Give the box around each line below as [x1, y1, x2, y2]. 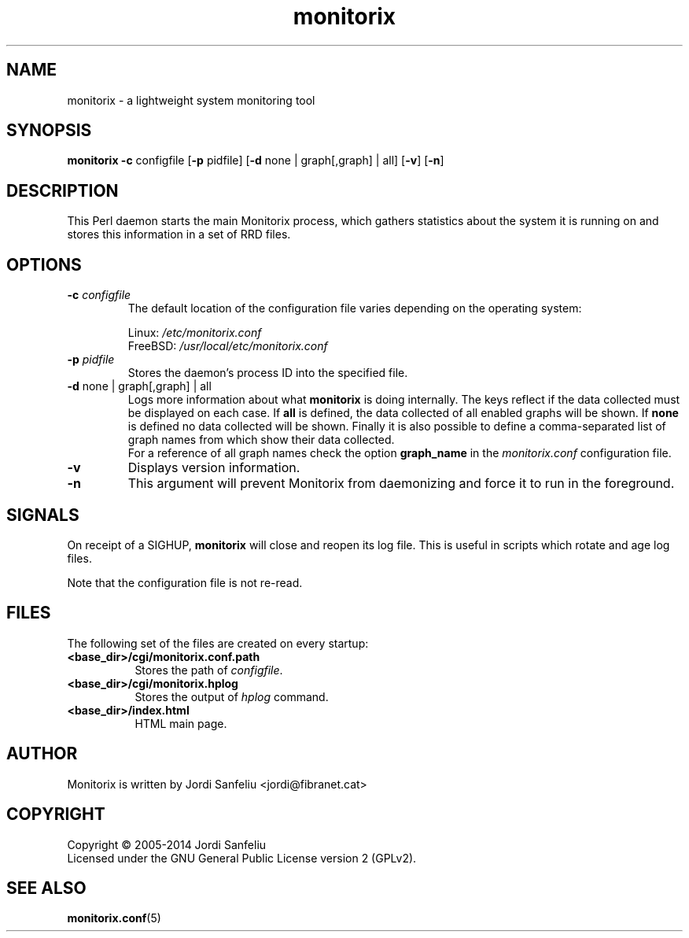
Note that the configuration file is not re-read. [67, 575, 303, 589]
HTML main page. [134, 716, 227, 730]
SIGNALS [6, 504, 79, 525]
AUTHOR [6, 744, 78, 764]
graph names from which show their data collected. [127, 433, 395, 447]
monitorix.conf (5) [67, 911, 161, 925]
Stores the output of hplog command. [134, 689, 329, 703]
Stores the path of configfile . [134, 663, 283, 677]
